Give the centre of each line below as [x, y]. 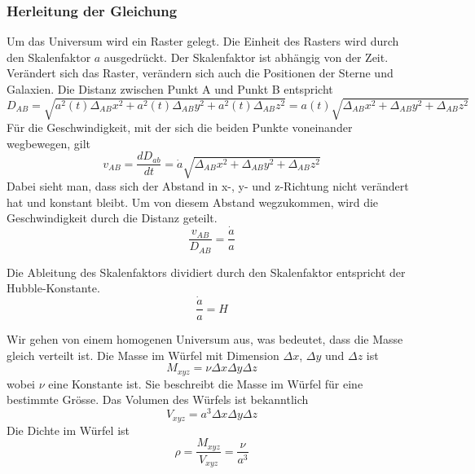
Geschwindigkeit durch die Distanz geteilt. [112, 218]
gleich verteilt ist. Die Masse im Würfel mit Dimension [143, 355]
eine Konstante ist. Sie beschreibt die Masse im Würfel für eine [206, 383]
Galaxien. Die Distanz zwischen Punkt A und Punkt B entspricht [170, 89]
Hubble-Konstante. [53, 288]
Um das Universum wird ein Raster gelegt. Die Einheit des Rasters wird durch [203, 41]
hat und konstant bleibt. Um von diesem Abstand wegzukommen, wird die [193, 202]
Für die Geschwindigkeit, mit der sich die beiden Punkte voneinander [180, 127]
